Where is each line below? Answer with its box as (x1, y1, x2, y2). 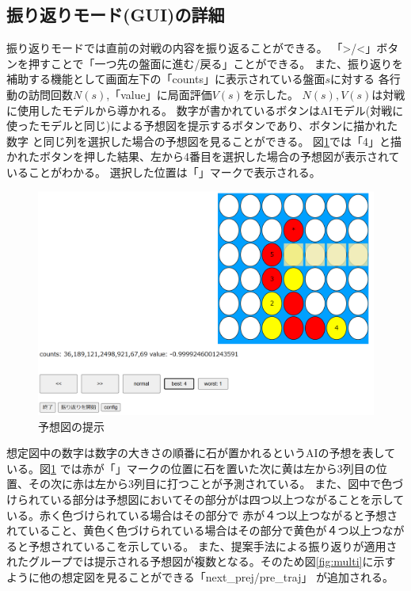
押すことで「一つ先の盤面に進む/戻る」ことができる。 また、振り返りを (28, 55, 403, 71)
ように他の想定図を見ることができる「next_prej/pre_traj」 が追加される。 (6, 568, 394, 585)
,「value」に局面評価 (106, 86, 212, 102)
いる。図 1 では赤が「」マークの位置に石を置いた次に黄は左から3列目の (6, 459, 376, 476)
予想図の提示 (38, 418, 105, 434)
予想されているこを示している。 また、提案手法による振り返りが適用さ (28, 537, 398, 554)
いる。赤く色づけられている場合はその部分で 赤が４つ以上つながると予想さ (6, 506, 398, 523)
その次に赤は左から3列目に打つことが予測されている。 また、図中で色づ (28, 475, 404, 492)
